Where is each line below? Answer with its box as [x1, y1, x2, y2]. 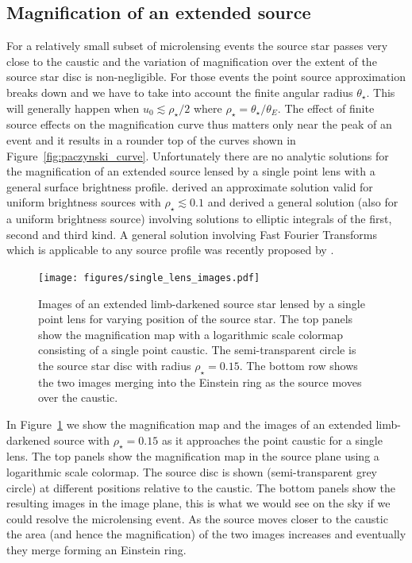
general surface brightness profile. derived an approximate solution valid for [6, 178, 373, 195]
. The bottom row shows [239, 357, 358, 373]
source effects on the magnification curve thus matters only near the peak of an [6, 116, 392, 133]
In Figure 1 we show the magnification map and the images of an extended [6, 415, 372, 432]
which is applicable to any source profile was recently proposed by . [6, 241, 334, 258]
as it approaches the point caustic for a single [161, 431, 383, 448]
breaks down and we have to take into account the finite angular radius [6, 83, 353, 100]
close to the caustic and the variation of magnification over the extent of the [6, 52, 377, 69]
